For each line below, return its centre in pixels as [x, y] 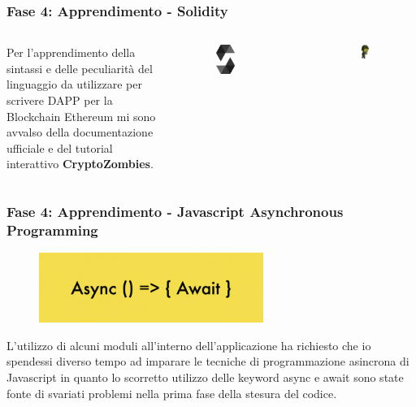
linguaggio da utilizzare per [74, 84]
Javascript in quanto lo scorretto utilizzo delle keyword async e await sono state [205, 377]
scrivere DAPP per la [60, 100]
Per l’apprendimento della [71, 52]
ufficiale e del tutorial [60, 147]
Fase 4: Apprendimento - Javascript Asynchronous [175, 211]
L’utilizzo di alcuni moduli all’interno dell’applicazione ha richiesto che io [189, 345]
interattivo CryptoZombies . [80, 164]
